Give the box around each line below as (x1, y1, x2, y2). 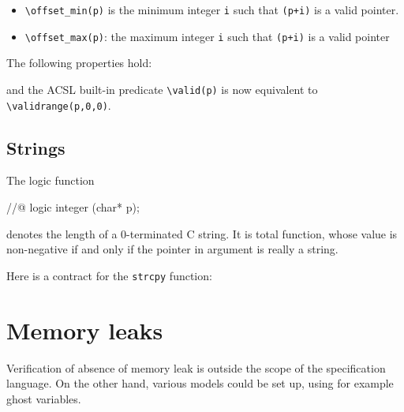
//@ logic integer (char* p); (6, 199, 140, 215)
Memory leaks (6, 313, 163, 346)
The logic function (6, 172, 95, 189)
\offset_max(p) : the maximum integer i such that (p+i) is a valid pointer (24, 28, 390, 44)
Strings (6, 135, 65, 159)
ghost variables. (6, 390, 81, 406)
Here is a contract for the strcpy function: (6, 267, 212, 283)
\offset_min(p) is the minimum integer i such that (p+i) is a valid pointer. (24, 2, 399, 17)
